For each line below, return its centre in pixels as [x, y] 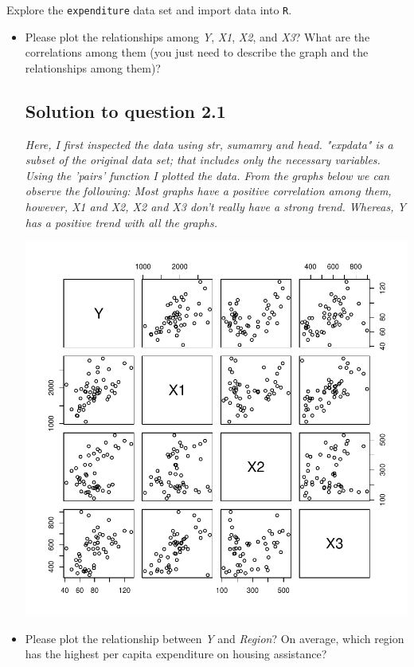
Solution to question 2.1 [125, 110]
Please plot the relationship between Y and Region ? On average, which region [215, 638]
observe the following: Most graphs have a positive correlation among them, [208, 191]
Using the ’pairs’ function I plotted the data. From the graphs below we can [207, 175]
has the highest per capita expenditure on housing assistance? [176, 654]
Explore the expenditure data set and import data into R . [149, 10]
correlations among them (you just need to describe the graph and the [197, 52]
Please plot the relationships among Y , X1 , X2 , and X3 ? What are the [197, 36]
